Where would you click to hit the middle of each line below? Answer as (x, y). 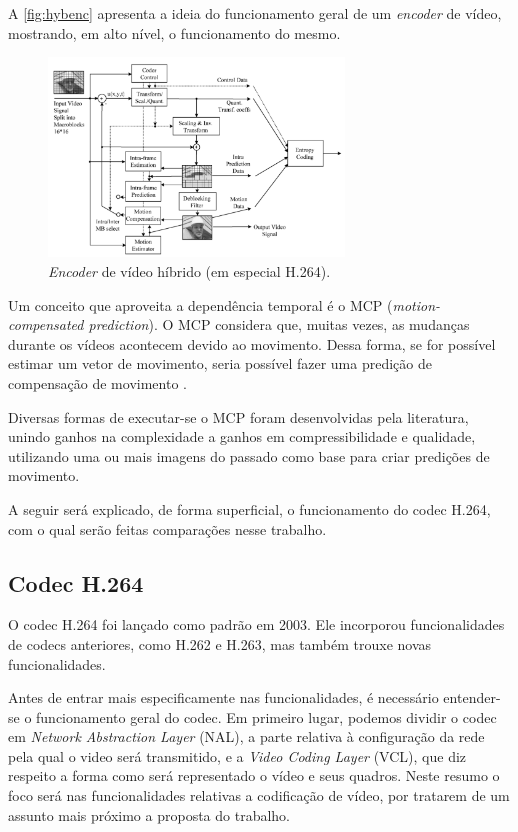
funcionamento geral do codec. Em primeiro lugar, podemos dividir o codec (266, 716)
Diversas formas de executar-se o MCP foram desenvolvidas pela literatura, (238, 416)
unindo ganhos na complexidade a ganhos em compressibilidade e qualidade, (242, 436)
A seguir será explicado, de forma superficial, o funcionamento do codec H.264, (249, 508)
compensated (46, 324)
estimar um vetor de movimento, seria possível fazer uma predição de (220, 363)
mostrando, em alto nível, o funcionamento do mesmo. (174, 32)
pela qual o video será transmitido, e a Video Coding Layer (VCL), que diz (237, 755)
